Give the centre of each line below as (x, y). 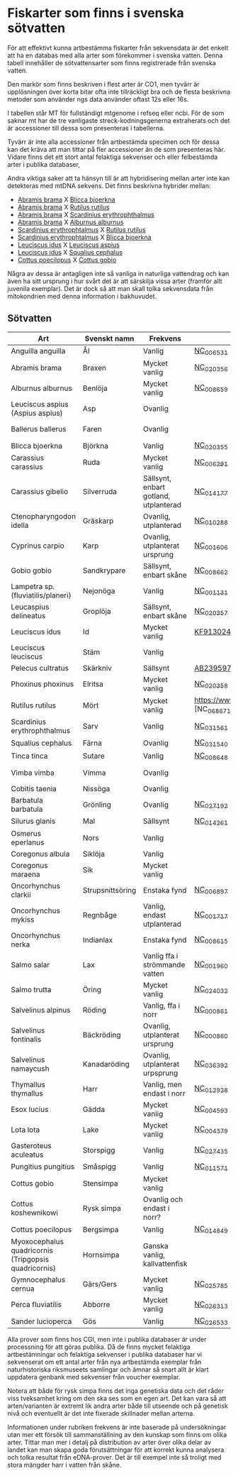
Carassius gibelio (40, 492)
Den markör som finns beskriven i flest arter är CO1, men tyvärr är (103, 84)
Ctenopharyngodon (44, 517)
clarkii (21, 894)
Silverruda (100, 492)
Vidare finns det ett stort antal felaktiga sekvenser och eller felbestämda (113, 157)
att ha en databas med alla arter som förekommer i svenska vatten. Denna (115, 55)
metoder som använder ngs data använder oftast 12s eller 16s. (98, 99)
